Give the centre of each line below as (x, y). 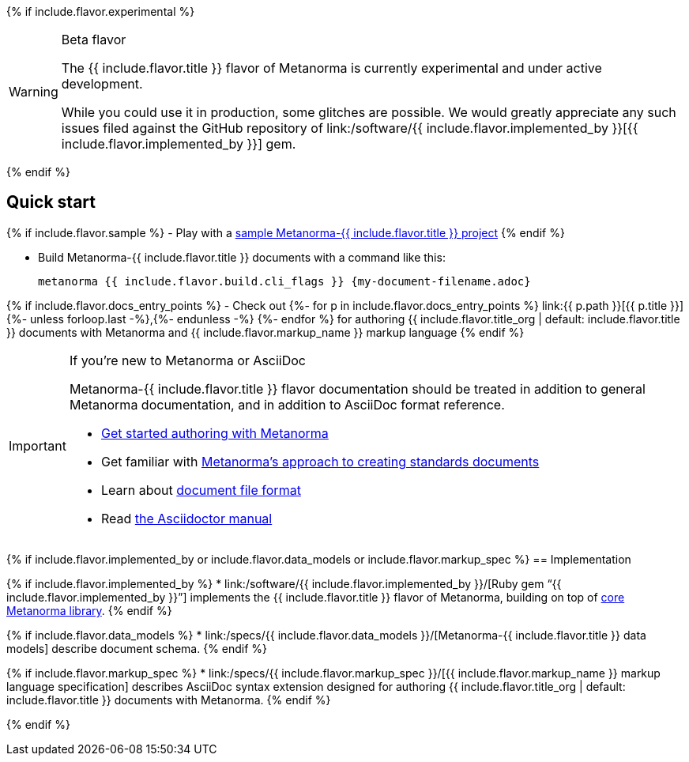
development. (102, 84)
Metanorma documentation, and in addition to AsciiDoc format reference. (287, 404)
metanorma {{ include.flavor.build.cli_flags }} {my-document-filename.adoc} (284, 281)
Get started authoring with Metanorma (215, 433)
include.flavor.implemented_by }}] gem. (179, 144)
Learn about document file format (201, 490)
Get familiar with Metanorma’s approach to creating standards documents (320, 461)
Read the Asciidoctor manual (186, 518)
